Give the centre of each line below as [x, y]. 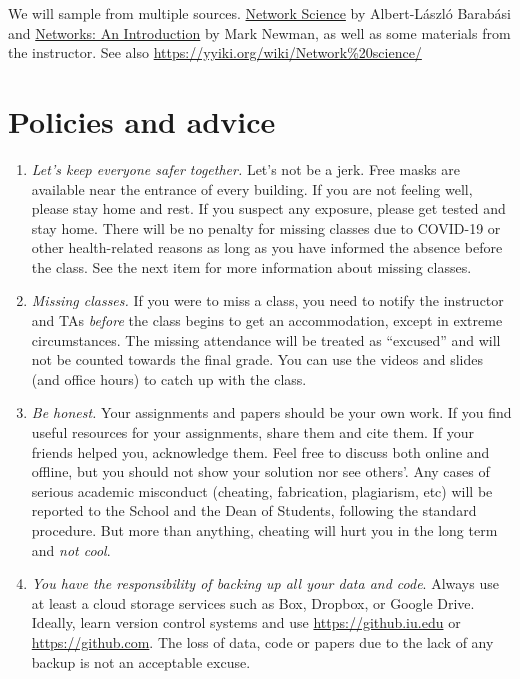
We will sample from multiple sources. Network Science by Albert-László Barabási [259, 13]
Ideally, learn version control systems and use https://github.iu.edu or [246, 622]
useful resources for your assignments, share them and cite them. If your [252, 432]
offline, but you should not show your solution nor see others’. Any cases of [260, 471]
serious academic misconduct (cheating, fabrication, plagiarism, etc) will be [262, 490]
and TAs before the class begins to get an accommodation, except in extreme [267, 320]
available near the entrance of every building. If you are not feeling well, [252, 188]
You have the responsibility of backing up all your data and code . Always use [265, 583]
